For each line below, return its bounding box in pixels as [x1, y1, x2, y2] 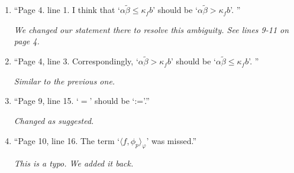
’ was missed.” [146, 134, 197, 146]
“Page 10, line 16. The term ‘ [14, 134, 120, 146]
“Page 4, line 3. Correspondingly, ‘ [14, 55, 138, 67]
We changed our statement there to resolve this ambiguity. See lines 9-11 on [14, 23, 289, 35]
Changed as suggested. [14, 115, 94, 126]
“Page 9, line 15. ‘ [14, 94, 79, 107]
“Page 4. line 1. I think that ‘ [14, 4, 120, 16]
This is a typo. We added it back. [14, 157, 134, 169]
